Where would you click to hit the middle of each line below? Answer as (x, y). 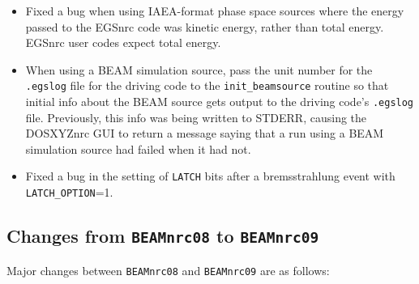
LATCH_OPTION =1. (69, 192)
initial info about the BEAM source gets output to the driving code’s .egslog (220, 102)
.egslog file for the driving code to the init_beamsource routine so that (207, 85)
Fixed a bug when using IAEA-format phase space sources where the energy (215, 11)
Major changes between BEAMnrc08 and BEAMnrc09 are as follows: (168, 270)
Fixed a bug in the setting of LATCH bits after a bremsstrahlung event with (210, 176)
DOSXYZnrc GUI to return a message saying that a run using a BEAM (205, 133)
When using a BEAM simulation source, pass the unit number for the (199, 69)
